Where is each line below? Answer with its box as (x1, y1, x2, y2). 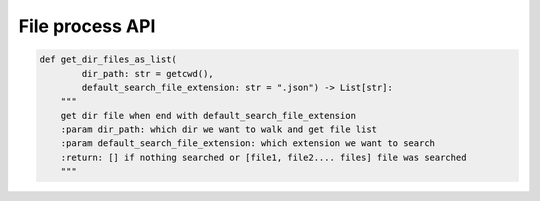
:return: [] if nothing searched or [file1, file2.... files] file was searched (60, 151, 467, 163)
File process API (18, 15, 156, 37)
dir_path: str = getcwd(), (81, 68, 214, 79)
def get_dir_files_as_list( (39, 54, 177, 65)
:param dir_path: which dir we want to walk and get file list (60, 124, 378, 135)
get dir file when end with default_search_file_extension (60, 110, 357, 121)
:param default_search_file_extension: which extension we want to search (60, 138, 435, 149)
